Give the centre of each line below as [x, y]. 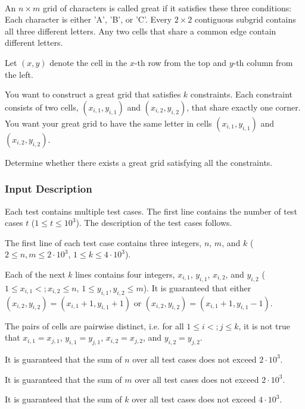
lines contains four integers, [125, 274]
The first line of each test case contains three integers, [103, 242]
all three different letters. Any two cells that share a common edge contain [141, 31]
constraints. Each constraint [242, 94]
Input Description [49, 189]
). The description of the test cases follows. [154, 223]
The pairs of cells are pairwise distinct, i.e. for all [94, 325]
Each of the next [35, 274]
